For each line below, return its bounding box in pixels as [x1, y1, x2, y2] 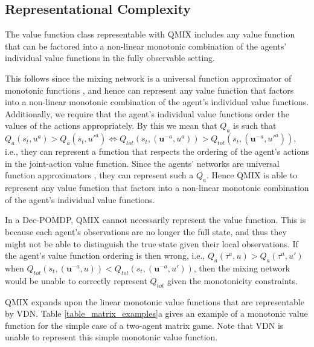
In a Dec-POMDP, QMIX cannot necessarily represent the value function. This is [5, 213, 306, 226]
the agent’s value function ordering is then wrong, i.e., [5, 249, 205, 262]
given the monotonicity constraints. [167, 274, 298, 287]
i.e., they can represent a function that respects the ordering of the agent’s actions [5, 145, 309, 158]
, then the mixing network [193, 261, 290, 274]
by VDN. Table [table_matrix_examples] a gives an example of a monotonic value [5, 307, 308, 320]
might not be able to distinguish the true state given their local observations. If [5, 237, 298, 250]
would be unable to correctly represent [5, 274, 147, 287]
